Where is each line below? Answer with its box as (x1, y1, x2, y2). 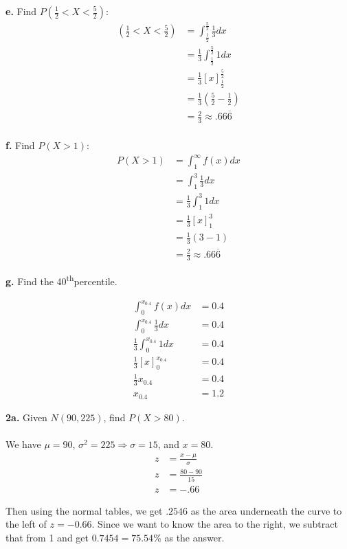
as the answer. (164, 530, 225, 544)
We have (5, 436, 41, 451)
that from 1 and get (5, 530, 89, 544)
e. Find (5, 4, 37, 18)
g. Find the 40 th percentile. (5, 272, 117, 289)
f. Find (5, 138, 35, 152)
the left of (5, 517, 47, 531)
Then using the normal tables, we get (5, 503, 163, 517)
